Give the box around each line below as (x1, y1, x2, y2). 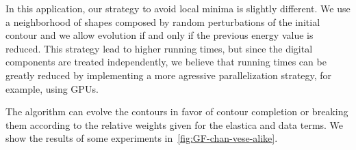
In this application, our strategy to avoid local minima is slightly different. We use (5, 1, 351, 15)
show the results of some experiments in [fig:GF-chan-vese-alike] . (5, 131, 278, 145)
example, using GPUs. (5, 81, 99, 95)
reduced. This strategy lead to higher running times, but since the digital (5, 41, 313, 55)
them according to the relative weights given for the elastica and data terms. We (5, 117, 344, 132)
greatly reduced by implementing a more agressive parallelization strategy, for (5, 67, 332, 82)
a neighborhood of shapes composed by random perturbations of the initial (5, 14, 320, 29)
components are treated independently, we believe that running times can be (5, 55, 327, 69)
